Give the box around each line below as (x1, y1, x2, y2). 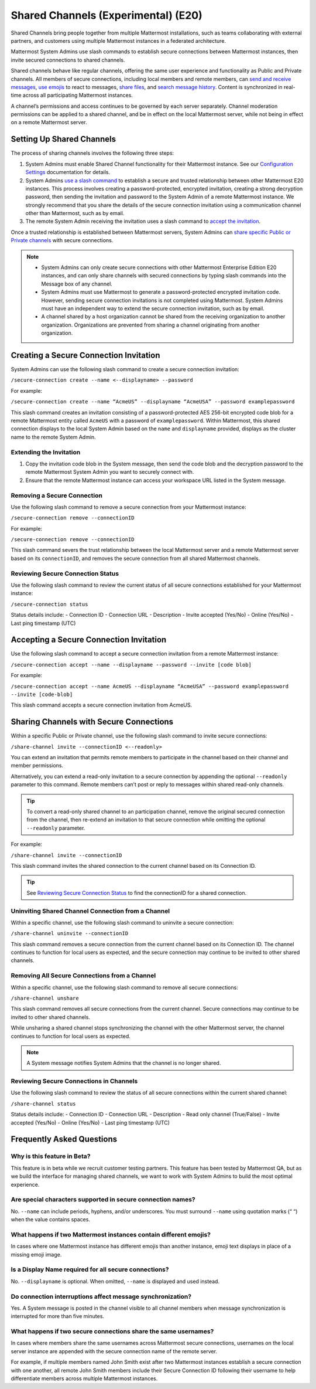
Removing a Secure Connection (11, 491, 102, 500)
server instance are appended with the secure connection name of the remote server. (11, 1347, 218, 1354)
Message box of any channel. (41, 280, 112, 287)
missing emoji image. (11, 1251, 62, 1258)
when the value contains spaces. (11, 1216, 91, 1223)
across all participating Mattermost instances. (22, 91, 133, 99)
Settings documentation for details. (25, 169, 111, 176)
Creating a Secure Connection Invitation (11, 350, 160, 360)
